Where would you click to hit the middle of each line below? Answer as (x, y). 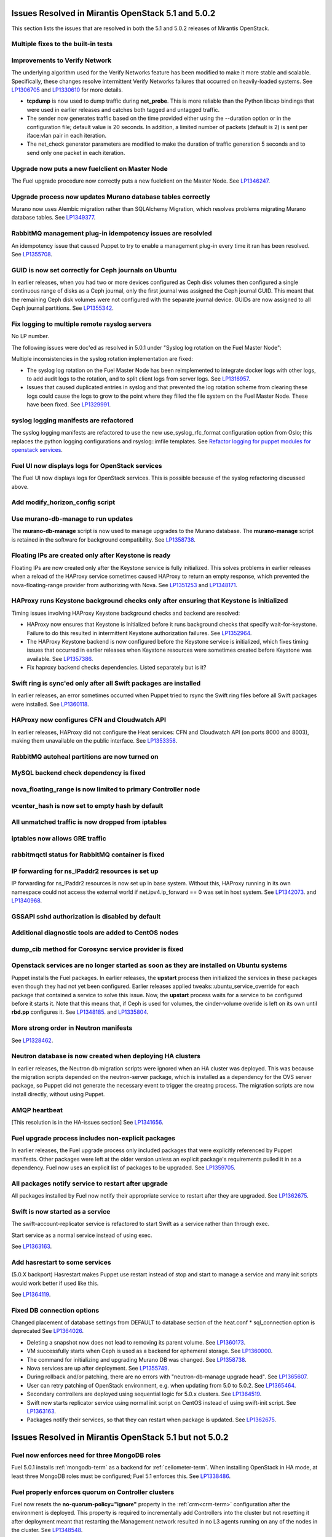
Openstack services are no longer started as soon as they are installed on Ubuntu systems (149, 965)
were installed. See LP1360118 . (50, 704)
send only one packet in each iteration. (76, 152)
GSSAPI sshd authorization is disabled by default (86, 916)
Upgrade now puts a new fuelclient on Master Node (90, 168)
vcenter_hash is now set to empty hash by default (87, 805)
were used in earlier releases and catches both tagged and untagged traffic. (123, 109)
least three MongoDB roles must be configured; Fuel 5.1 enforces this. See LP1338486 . (121, 1476)
